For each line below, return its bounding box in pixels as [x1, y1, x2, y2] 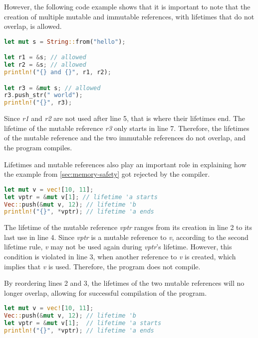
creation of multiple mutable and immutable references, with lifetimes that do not [4, 11, 255, 21]
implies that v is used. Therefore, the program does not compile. [4, 261, 201, 271]
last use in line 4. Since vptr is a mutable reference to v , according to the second [4, 231, 249, 242]
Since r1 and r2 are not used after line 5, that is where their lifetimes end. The [4, 113, 246, 123]
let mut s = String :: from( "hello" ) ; [4, 38, 126, 45]
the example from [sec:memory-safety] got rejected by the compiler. [4, 169, 210, 179]
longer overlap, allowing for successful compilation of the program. [4, 287, 207, 298]
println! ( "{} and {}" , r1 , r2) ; [4, 69, 111, 76]
